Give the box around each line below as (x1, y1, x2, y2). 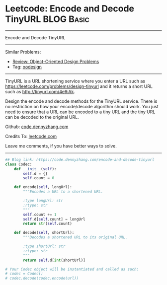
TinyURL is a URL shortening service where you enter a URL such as (5, 78, 146, 84)
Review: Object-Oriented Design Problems (12, 58, 99, 65)
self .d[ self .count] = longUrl (23, 216, 85, 221)
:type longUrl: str (23, 198, 64, 204)
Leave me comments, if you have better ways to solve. (5, 142, 117, 149)
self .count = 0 (23, 176, 55, 181)
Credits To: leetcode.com (5, 133, 57, 139)
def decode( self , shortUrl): (14, 230, 75, 235)
